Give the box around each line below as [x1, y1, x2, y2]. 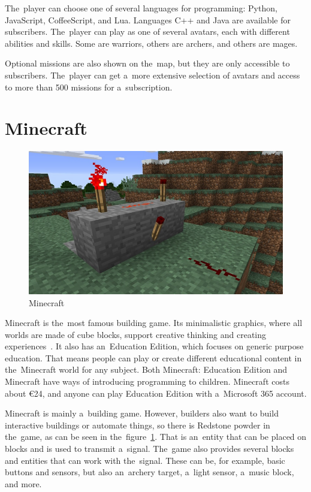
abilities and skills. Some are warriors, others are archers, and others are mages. [5, 37, 298, 49]
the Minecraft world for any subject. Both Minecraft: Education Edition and [5, 363, 288, 376]
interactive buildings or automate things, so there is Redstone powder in [5, 418, 270, 431]
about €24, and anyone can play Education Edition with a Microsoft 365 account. [5, 387, 307, 399]
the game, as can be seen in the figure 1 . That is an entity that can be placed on [5, 430, 307, 443]
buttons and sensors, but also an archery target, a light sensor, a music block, [5, 466, 294, 478]
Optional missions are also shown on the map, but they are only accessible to [5, 57, 290, 70]
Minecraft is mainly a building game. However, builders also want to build [5, 407, 279, 419]
